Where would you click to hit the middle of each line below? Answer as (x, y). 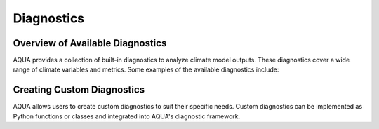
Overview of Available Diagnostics (90, 43)
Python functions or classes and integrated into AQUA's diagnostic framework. (127, 116)
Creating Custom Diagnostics (79, 90)
